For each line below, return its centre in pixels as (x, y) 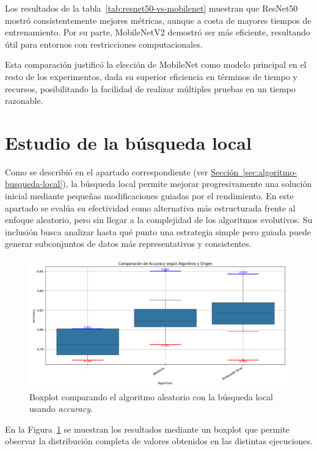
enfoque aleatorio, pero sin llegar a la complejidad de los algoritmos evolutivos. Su (159, 220)
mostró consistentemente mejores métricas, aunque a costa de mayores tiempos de (158, 20)
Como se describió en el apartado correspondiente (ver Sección (122, 171)
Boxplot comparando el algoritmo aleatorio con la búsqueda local (151, 396)
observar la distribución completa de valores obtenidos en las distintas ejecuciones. (159, 441)
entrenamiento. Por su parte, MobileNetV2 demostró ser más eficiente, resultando (158, 32)
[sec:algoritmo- (270, 171)
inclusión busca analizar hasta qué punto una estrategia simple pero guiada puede (158, 231)
